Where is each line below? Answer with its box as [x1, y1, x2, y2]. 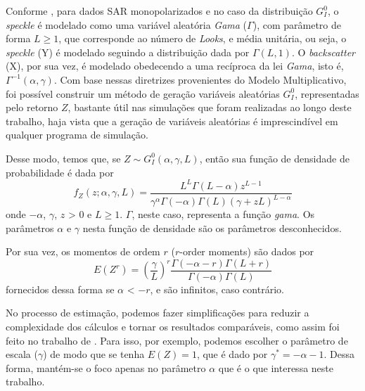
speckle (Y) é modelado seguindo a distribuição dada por [6, 44, 250, 59]
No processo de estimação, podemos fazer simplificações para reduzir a [6, 305, 309, 320]
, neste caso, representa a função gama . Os [132, 207, 315, 222]
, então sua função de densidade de [199, 150, 350, 165]
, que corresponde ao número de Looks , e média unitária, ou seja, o [58, 31, 347, 46]
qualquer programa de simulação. [6, 127, 148, 142]
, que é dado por [196, 347, 268, 361]
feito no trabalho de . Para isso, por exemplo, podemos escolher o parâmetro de [6, 333, 348, 347]
